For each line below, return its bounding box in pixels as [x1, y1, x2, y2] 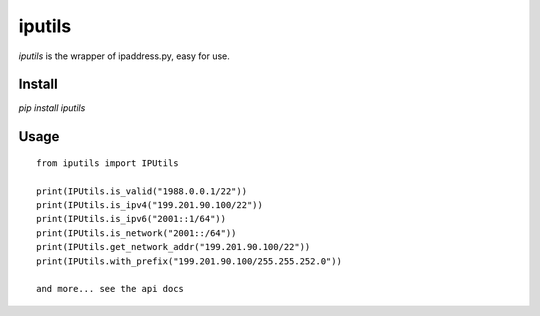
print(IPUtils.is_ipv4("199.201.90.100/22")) [36, 200, 264, 211]
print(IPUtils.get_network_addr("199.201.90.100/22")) [36, 241, 311, 253]
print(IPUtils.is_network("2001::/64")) [36, 227, 237, 239]
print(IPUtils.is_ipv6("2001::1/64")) [36, 213, 227, 225]
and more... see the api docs [36, 283, 185, 295]
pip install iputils [18, 102, 86, 114]
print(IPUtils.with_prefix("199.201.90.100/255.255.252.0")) [36, 255, 342, 267]
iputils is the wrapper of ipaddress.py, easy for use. [18, 50, 230, 62]
